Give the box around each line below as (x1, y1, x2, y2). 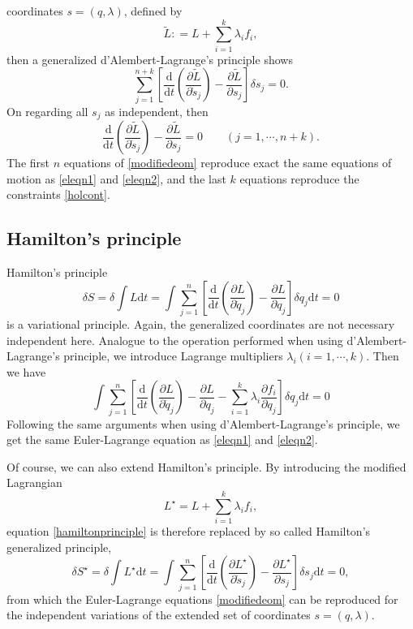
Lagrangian (6, 474, 62, 491)
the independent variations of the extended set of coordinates (6, 606, 311, 623)
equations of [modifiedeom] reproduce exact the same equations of (63, 154, 392, 171)
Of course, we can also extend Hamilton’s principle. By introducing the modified (6, 458, 407, 475)
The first (6, 154, 50, 171)
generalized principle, (6, 538, 112, 555)
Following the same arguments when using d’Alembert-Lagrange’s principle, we (6, 415, 400, 432)
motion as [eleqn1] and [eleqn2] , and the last (6, 170, 226, 187)
